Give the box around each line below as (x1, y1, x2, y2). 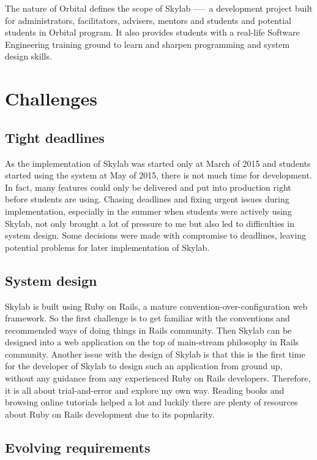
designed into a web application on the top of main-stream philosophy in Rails (5, 335, 299, 348)
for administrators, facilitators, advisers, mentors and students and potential (5, 13, 291, 26)
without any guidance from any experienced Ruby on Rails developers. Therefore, (5, 372, 311, 385)
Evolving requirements (5, 437, 151, 456)
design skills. (5, 50, 52, 63)
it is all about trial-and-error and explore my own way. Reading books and (5, 383, 285, 396)
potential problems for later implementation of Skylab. (5, 240, 210, 253)
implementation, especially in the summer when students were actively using (5, 204, 292, 217)
